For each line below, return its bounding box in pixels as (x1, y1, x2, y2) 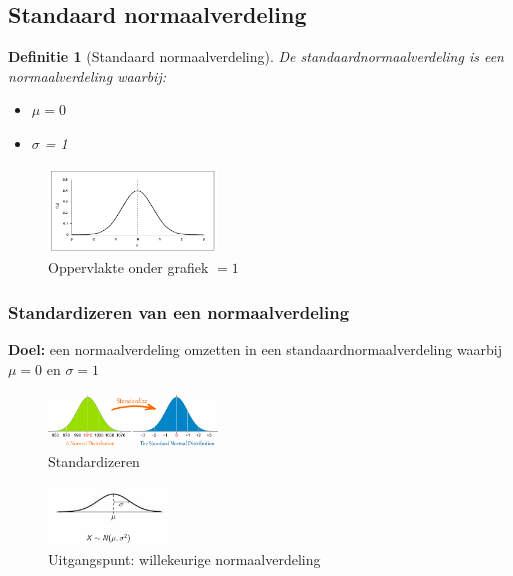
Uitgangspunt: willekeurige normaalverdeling (48, 548, 321, 569)
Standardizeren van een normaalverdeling (8, 299, 350, 324)
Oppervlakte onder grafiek (48, 257, 209, 278)
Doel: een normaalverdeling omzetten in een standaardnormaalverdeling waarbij (8, 339, 503, 360)
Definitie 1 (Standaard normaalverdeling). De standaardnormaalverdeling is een (8, 46, 504, 67)
